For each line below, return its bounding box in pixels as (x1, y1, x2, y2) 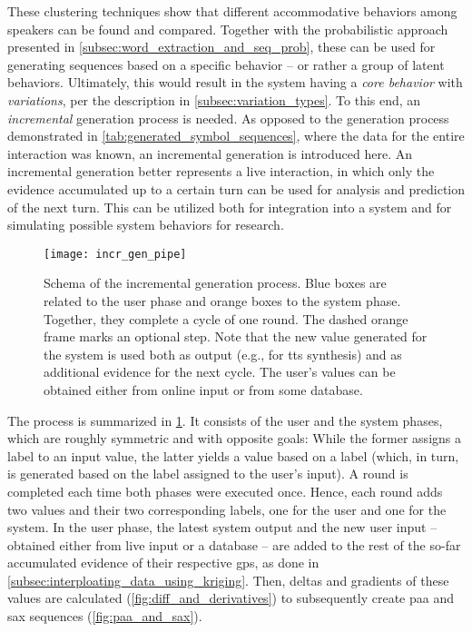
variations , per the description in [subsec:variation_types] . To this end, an (7, 90, 421, 109)
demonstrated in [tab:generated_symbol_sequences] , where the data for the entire (7, 126, 465, 145)
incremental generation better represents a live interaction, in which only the (7, 162, 435, 181)
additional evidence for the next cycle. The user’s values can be (44, 362, 396, 381)
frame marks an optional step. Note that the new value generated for (44, 327, 428, 346)
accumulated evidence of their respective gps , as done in (7, 553, 320, 572)
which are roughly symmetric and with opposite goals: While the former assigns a (7, 429, 461, 448)
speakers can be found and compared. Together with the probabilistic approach (7, 19, 448, 38)
